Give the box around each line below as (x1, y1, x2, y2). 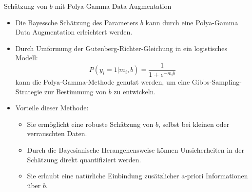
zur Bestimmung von (44, 86, 107, 96)
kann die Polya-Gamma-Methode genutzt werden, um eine (15, 77, 190, 87)
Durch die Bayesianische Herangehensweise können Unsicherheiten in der (27, 145, 244, 155)
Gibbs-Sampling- (192, 77, 242, 87)
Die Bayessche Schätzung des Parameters (15, 17, 138, 27)
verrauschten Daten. (27, 128, 87, 139)
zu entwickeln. (114, 86, 156, 96)
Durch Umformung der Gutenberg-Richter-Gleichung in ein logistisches (15, 43, 228, 53)
